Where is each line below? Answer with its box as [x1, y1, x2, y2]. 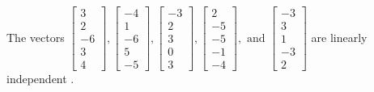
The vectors [6, 28, 65, 45]
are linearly [311, 28, 368, 45]
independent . [6, 70, 74, 87]
